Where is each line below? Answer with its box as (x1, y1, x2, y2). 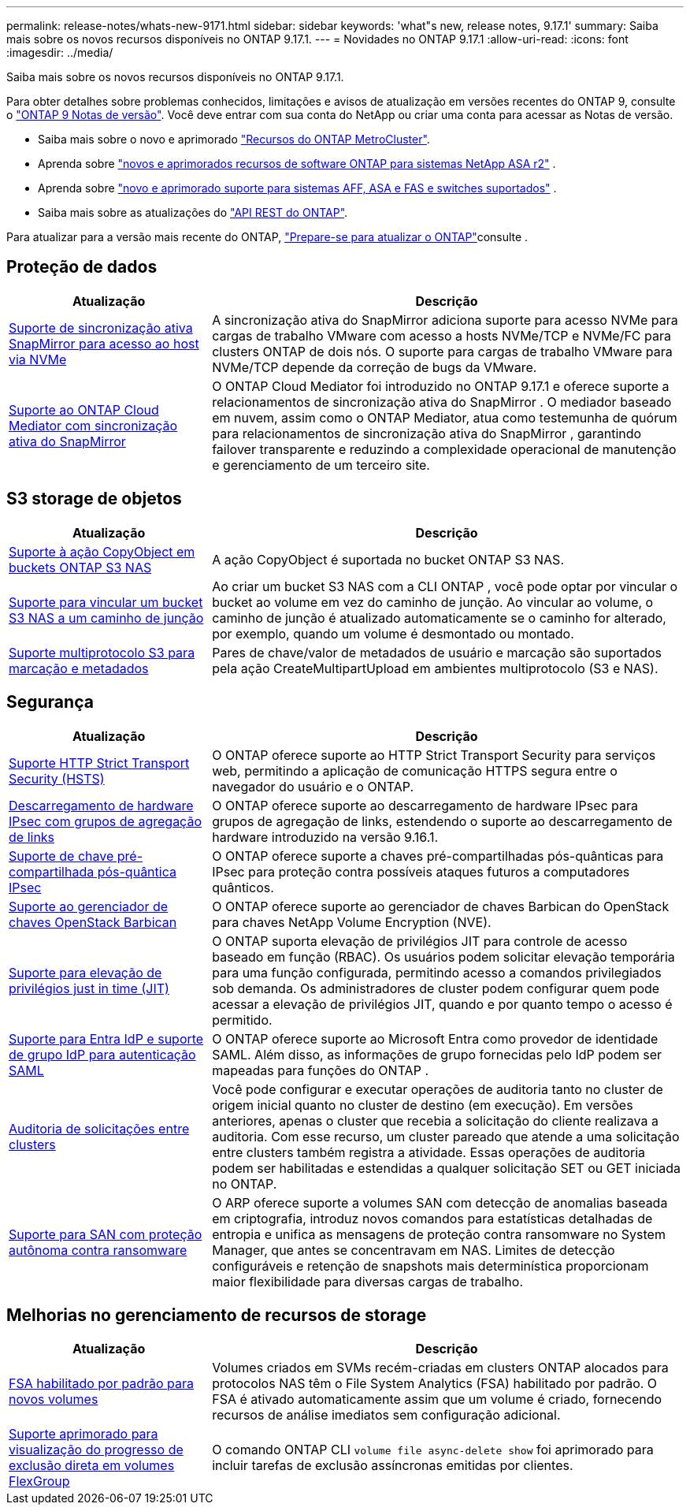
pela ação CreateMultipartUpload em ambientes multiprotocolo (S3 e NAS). (212, 660, 658, 676)
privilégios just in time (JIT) (9, 980, 169, 996)
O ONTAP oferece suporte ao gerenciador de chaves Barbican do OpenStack (212, 898, 670, 914)
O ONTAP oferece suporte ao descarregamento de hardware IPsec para (212, 797, 639, 813)
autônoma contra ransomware (9, 1241, 187, 1258)
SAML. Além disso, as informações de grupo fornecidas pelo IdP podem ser (212, 1046, 662, 1063)
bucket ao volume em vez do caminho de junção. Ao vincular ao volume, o (212, 594, 654, 610)
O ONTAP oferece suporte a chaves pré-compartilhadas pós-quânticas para (212, 847, 664, 864)
